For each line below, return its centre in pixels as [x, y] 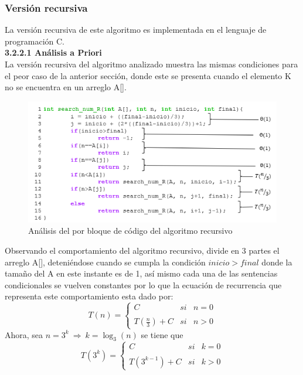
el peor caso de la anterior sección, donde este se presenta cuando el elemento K [148, 75]
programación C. [35, 41]
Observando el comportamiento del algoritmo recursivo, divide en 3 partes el [142, 250]
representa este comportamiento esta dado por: [89, 296]
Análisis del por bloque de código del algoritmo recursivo [130, 231]
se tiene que [162, 334]
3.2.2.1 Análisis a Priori [53, 52]
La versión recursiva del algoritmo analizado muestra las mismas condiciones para [151, 64]
